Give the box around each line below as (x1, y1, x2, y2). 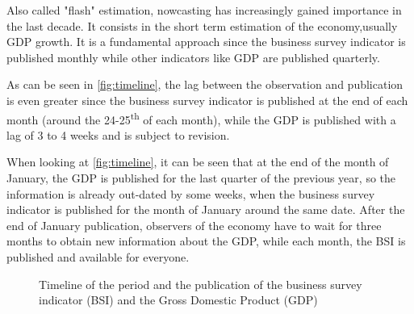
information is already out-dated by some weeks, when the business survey (6, 185, 375, 202)
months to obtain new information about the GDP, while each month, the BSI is (6, 232, 406, 249)
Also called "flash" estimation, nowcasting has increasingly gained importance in (6, 2, 402, 18)
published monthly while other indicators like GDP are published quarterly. (6, 48, 380, 65)
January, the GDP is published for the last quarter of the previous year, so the (6, 170, 396, 186)
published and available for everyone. (6, 248, 190, 265)
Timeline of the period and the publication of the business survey (39, 275, 362, 292)
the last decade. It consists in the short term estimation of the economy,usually (6, 17, 398, 34)
